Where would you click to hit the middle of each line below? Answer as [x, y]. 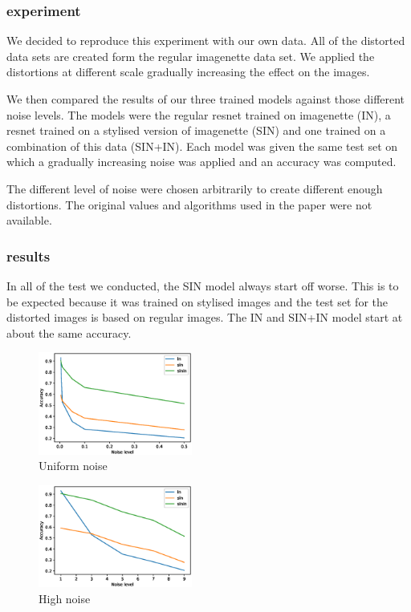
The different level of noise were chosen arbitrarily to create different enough [195, 188]
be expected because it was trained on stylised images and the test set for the [197, 301]
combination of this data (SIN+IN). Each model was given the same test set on [202, 146]
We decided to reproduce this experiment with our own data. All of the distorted [206, 41]
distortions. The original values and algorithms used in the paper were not [189, 204]
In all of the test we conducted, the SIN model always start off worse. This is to [203, 285]
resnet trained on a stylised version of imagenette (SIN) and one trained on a [196, 130]
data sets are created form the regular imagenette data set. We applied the [191, 56]
